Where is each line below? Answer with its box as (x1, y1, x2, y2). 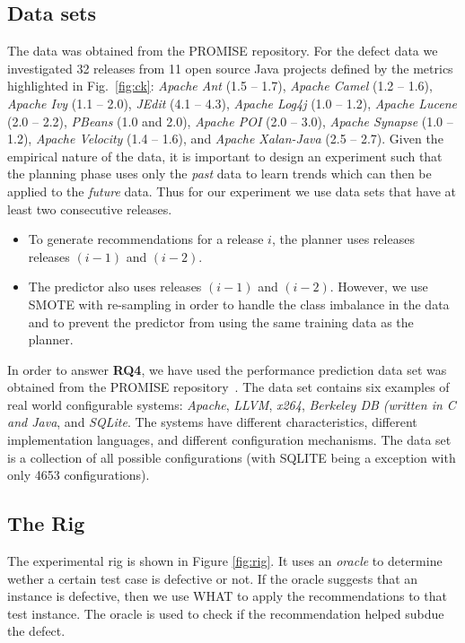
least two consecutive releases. (7, 199, 172, 218)
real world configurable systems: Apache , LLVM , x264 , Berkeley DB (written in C (7, 395, 456, 413)
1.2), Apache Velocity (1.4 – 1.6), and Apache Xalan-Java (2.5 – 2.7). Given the (7, 129, 443, 148)
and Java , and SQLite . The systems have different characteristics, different (7, 413, 417, 431)
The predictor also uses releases (28, 277, 202, 296)
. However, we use (329, 277, 428, 296)
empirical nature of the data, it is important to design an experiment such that (7, 146, 443, 165)
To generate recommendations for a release (28, 230, 264, 248)
